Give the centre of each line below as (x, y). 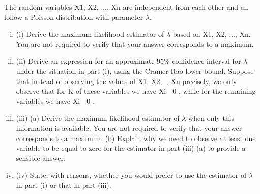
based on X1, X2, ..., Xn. (212, 34)
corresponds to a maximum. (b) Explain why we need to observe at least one (136, 138)
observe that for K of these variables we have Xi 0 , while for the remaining (136, 91)
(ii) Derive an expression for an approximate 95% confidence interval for (128, 61)
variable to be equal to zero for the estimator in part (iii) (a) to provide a (131, 148)
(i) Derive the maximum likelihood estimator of (90, 34)
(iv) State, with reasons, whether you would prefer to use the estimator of (131, 175)
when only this (211, 118)
